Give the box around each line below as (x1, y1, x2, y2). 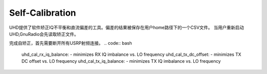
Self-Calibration (9, 7, 76, 18)
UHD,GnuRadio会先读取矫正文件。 (9, 31, 79, 37)
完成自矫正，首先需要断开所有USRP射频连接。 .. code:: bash (9, 40, 132, 46)
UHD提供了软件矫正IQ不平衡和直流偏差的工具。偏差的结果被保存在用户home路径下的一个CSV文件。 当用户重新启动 (9, 25, 244, 30)
